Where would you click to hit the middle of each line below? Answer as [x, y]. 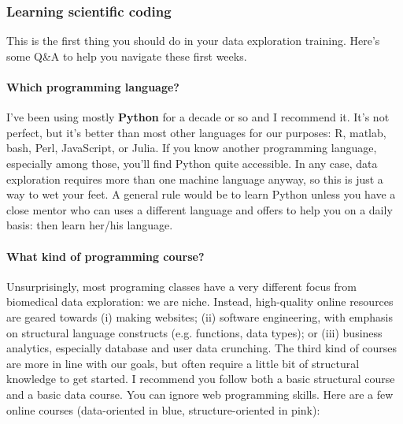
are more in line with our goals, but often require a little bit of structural [183, 363]
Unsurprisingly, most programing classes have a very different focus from [181, 286]
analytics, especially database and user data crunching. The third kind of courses [202, 348]
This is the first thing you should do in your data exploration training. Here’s [193, 41]
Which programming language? [93, 87]
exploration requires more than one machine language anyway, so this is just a [195, 179]
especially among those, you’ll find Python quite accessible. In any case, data [192, 163]
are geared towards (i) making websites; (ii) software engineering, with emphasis [200, 316]
